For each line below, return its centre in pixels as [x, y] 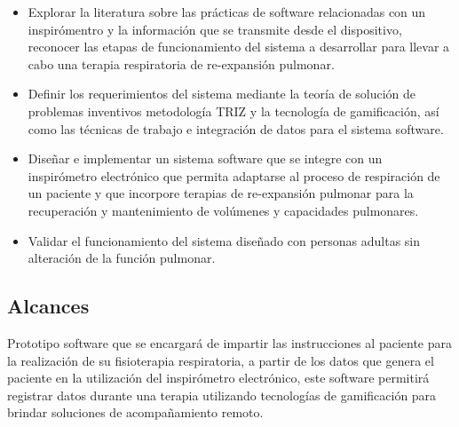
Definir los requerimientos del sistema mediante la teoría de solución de [222, 94]
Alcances [48, 306]
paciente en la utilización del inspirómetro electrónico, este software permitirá [218, 378]
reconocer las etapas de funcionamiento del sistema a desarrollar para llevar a [239, 47]
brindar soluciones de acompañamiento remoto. [135, 412]
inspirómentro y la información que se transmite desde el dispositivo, [215, 29]
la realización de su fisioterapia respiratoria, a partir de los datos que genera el [221, 360]
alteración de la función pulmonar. [122, 258]
